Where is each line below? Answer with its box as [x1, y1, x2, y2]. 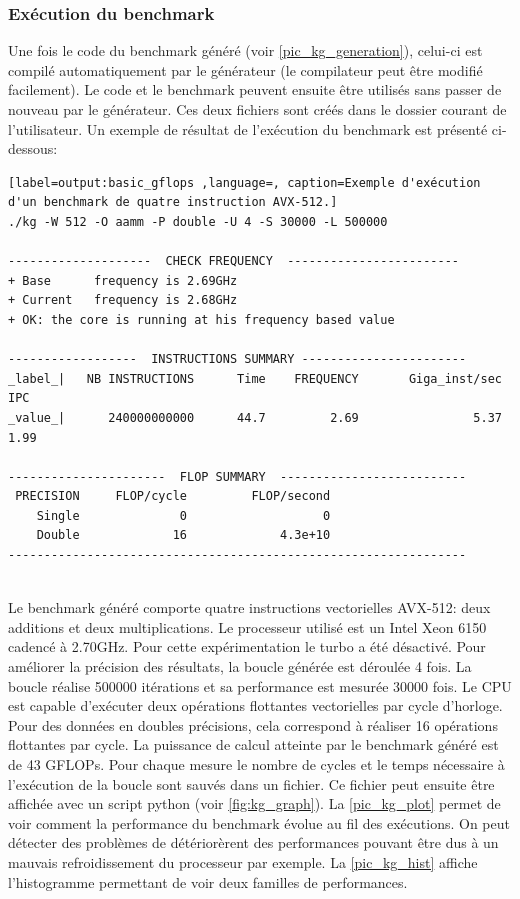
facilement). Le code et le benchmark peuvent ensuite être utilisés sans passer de [8, 79, 502, 100]
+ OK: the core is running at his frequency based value [8, 312, 395, 327]
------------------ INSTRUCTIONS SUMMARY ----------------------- [8, 352, 467, 367]
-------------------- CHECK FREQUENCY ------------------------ [8, 254, 460, 269]
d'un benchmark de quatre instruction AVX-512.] [8, 195, 338, 210]
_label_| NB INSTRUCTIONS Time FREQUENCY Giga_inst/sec [8, 371, 502, 386]
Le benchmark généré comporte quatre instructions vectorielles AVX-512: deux [8, 597, 491, 618]
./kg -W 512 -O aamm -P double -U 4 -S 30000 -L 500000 [8, 214, 388, 229]
